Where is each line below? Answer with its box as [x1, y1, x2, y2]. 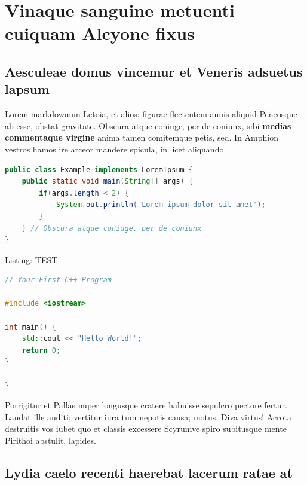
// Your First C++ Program [5, 276, 112, 285]
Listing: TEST [5, 253, 58, 266]
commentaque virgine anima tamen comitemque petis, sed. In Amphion [5, 131, 278, 144]
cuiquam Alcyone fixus [5, 21, 195, 45]
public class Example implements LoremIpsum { [5, 165, 194, 174]
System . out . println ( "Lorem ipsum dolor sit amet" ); [56, 200, 266, 209]
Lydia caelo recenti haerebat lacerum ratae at [5, 463, 293, 481]
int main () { [5, 322, 56, 331]
